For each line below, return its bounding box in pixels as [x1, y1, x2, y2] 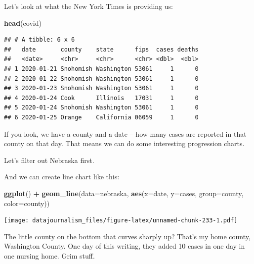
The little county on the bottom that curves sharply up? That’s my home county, [4, 231, 251, 241]
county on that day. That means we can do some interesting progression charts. [4, 138, 245, 149]
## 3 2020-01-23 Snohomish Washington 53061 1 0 [4, 85, 199, 92]
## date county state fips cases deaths [4, 46, 199, 53]
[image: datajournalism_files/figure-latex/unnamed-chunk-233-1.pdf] [4, 217, 238, 224]
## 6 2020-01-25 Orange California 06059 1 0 [4, 113, 199, 121]
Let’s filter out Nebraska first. [4, 155, 94, 165]
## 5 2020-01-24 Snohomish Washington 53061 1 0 [4, 104, 199, 111]
